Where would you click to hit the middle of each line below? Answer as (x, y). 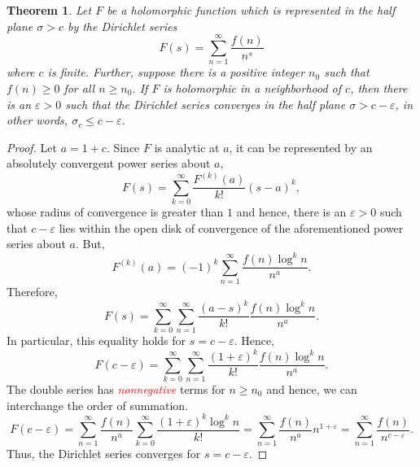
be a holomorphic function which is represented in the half (251, 10)
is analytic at (187, 147)
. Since (123, 147)
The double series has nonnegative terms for (116, 388)
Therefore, (32, 292)
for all (79, 87)
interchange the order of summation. (98, 405)
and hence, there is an (291, 212)
